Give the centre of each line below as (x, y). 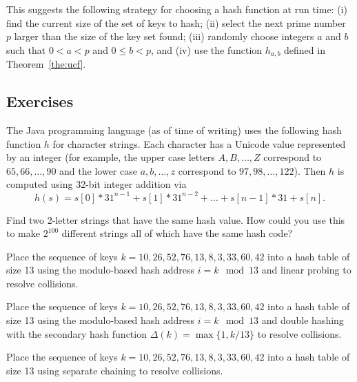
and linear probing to (306, 270)
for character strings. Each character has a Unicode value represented (199, 143)
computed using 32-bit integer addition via (96, 184)
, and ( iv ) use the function (206, 49)
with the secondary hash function (76, 333)
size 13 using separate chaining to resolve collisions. (115, 370)
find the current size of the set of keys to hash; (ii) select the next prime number (176, 22)
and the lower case (98, 170)
